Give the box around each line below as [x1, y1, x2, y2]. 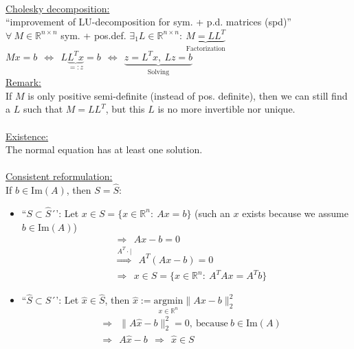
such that [23, 102, 63, 116]
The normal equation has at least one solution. [5, 142, 203, 157]
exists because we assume [242, 205, 349, 220]
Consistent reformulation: [5, 169, 113, 183]
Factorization [186, 45, 225, 52]
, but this [105, 102, 145, 116]
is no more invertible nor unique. [157, 102, 296, 116]
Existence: [5, 128, 49, 143]
